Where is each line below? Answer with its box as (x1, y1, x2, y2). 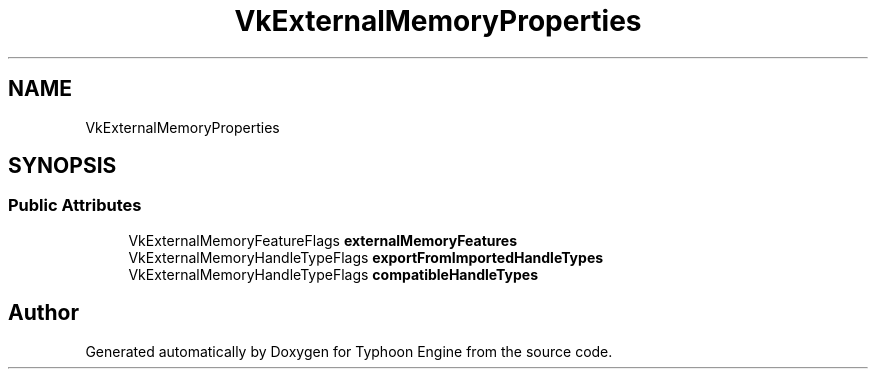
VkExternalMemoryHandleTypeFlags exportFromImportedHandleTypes (128, 248, 604, 266)
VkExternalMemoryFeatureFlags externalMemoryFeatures (128, 231, 518, 249)
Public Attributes (8, 195, 142, 216)
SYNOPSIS (8, 153, 117, 179)
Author (8, 300, 79, 326)
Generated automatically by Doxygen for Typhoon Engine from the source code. (85, 342, 613, 360)
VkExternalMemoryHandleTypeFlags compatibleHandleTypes (128, 265, 538, 283)
